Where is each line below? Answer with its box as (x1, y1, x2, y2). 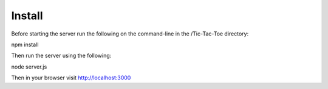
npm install (11, 41, 39, 48)
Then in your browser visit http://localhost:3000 (11, 74, 131, 81)
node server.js (11, 63, 47, 70)
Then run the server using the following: (11, 52, 112, 60)
